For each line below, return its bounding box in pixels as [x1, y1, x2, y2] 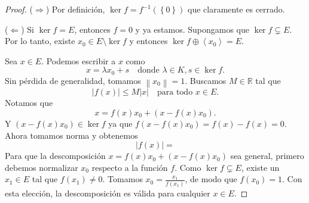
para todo [157, 88, 193, 97]
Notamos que [5, 96, 53, 109]
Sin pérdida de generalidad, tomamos [5, 74, 141, 86]
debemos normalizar [5, 161, 78, 173]
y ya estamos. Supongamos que [135, 23, 249, 35]
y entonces [129, 35, 168, 47]
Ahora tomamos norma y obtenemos [5, 129, 138, 141]
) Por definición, [45, 3, 105, 15]
